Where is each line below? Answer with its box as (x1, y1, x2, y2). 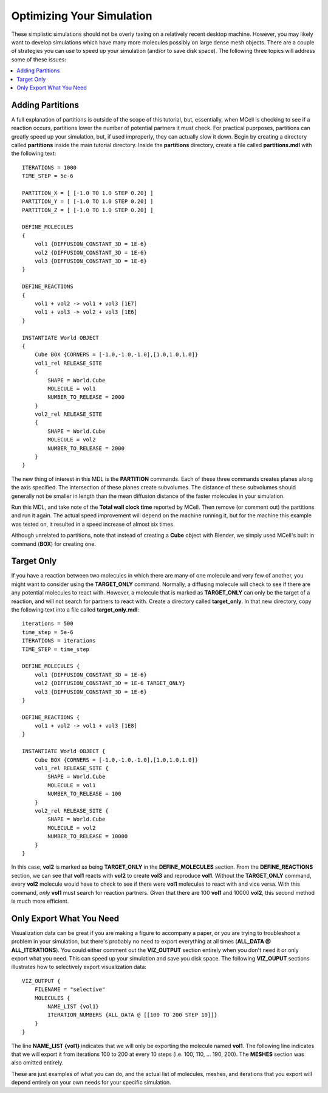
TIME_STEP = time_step (22, 646, 90, 653)
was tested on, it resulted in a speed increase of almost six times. (11, 520, 175, 528)
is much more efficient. (11, 897, 69, 905)
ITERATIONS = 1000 (22, 164, 77, 171)
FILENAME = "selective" (34, 986, 106, 993)
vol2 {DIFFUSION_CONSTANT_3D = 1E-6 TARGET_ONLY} (34, 680, 185, 687)
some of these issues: (11, 55, 67, 63)
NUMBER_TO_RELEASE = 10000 (47, 833, 128, 840)
